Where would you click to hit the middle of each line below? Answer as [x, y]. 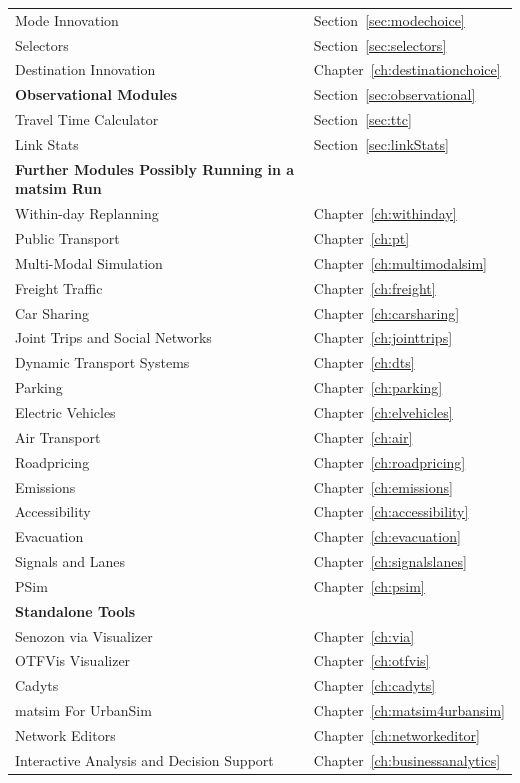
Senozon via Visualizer [84, 635]
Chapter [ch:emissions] [383, 486]
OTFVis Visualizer [73, 660]
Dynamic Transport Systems [102, 362]
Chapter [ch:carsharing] [386, 312]
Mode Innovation [67, 19]
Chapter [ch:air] [363, 436]
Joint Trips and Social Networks [113, 337]
